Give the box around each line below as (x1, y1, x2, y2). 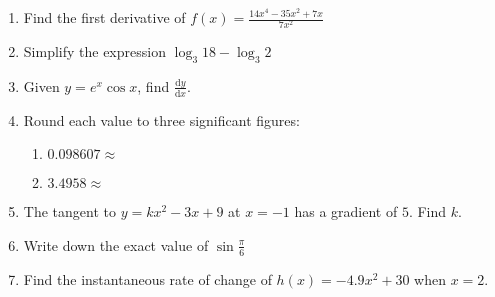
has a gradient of (294, 201, 398, 222)
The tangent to (23, 201, 116, 222)
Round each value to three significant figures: (23, 109, 300, 130)
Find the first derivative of (23, 7, 186, 27)
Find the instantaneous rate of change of (23, 268, 272, 289)
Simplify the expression (23, 41, 166, 62)
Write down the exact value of (23, 234, 209, 255)
